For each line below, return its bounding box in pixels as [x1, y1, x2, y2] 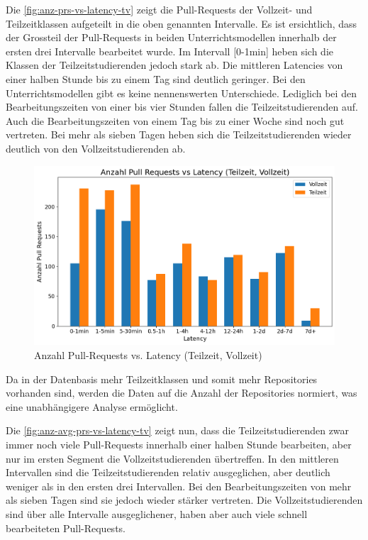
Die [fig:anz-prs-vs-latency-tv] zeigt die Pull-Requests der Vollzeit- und [6, 2, 313, 16]
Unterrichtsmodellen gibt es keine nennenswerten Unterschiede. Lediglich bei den [6, 85, 357, 100]
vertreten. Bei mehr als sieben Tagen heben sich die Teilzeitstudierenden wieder [6, 127, 352, 142]
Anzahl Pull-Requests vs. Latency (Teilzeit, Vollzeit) [34, 348, 262, 363]
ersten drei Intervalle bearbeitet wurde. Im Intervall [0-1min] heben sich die [6, 43, 333, 58]
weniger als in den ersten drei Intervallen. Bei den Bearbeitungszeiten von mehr [6, 478, 352, 493]
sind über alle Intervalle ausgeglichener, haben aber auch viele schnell [6, 507, 308, 521]
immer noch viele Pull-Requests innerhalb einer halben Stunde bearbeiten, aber [6, 437, 352, 452]
